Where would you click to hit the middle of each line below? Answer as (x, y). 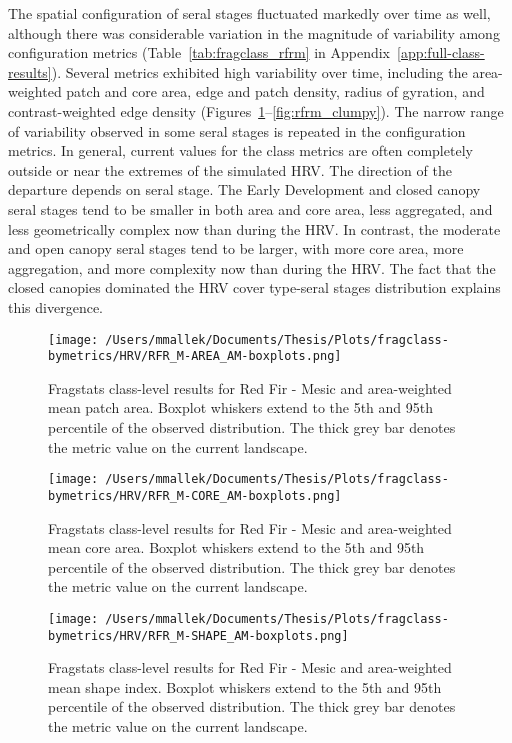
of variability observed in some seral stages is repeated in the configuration (237, 130)
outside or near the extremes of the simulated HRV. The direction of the (230, 169)
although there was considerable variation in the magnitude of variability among (254, 32)
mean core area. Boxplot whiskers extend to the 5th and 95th (236, 547)
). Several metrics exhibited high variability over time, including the (259, 71)
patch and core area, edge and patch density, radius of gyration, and (275, 91)
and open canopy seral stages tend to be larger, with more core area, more (236, 248)
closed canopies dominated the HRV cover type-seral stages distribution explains (254, 287)
